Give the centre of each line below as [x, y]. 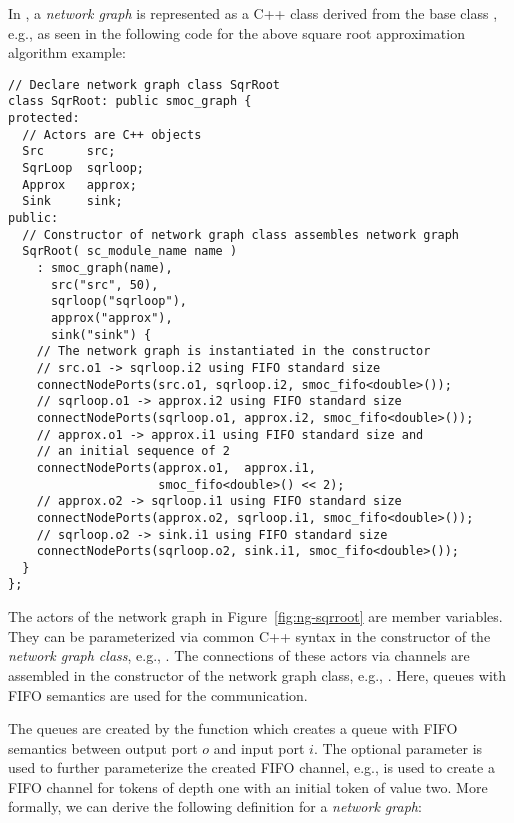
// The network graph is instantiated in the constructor [233, 351]
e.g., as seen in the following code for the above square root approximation [236, 32]
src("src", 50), [104, 284]
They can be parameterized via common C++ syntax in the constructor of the [249, 635]
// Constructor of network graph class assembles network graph [241, 234]
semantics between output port [103, 747]
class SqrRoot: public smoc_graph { [130, 101]
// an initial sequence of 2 [133, 451]
